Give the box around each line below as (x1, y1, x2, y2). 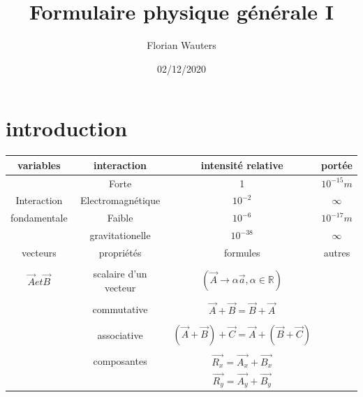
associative (97, 327, 143, 342)
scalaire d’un (93, 266, 147, 281)
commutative (92, 301, 148, 316)
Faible (107, 210, 133, 225)
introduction (6, 114, 128, 143)
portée (320, 157, 353, 172)
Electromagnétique (80, 193, 161, 208)
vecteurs (21, 245, 57, 259)
